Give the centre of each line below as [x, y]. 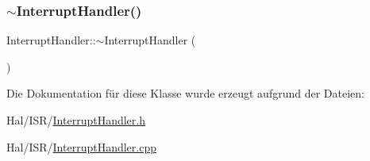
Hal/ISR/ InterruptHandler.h [76, 120]
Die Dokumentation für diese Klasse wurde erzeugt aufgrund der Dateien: [185, 93]
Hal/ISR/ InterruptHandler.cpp [81, 146]
